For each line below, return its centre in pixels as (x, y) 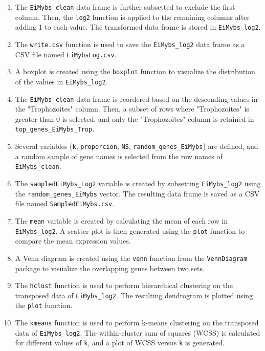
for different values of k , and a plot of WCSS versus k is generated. (120, 343)
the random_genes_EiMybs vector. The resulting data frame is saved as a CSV (137, 193)
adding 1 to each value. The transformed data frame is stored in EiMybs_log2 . (138, 27)
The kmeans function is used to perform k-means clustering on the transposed (137, 323)
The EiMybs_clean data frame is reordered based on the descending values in (136, 98)
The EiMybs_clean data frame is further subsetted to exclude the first (125, 7)
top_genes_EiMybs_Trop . (55, 129)
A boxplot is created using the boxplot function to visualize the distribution (135, 71)
